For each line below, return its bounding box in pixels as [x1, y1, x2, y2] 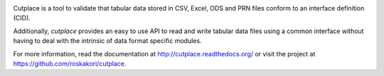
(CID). [13, 14, 31, 23]
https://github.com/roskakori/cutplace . [13, 59, 127, 68]
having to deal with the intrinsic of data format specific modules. [13, 37, 202, 45]
